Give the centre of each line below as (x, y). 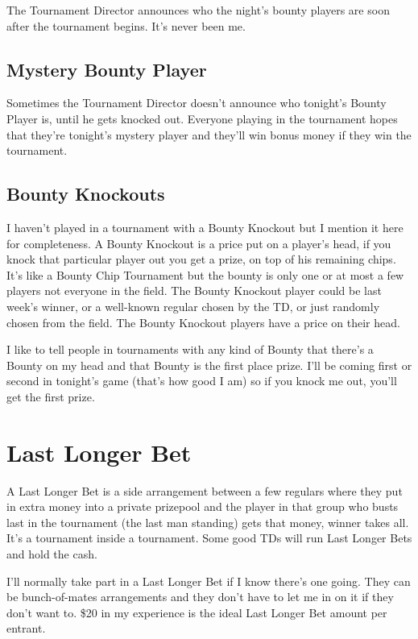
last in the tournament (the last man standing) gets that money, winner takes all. (208, 522)
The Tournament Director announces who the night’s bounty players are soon (198, 10)
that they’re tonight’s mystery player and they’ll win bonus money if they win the (209, 134)
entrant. (26, 628)
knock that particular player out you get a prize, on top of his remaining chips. (201, 259)
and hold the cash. (52, 554)
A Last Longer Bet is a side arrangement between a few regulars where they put (205, 490)
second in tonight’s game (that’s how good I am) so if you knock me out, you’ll (202, 381)
